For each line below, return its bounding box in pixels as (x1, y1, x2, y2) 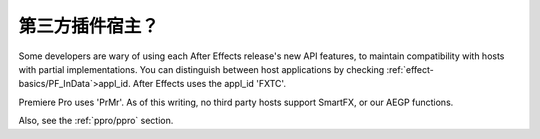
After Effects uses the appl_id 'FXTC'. (132, 78, 287, 90)
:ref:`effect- (386, 63, 434, 75)
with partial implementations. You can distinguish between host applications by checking (18, 63, 385, 75)
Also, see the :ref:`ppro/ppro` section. (18, 115, 174, 127)
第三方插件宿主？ (18, 15, 160, 37)
